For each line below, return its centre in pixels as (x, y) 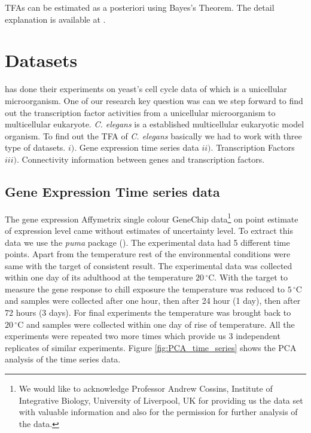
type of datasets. (35, 147)
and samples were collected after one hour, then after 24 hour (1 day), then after (153, 301)
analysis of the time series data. (63, 359)
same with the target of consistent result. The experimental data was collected (149, 265)
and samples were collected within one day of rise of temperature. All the (160, 324)
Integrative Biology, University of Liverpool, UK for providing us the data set (161, 400)
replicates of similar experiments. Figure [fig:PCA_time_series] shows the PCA (151, 347)
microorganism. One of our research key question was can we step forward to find (154, 100)
